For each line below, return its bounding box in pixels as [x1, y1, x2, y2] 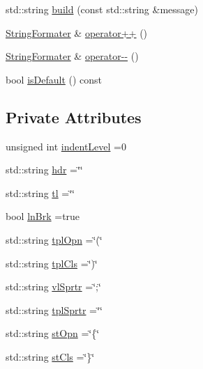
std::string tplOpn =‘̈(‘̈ [6, 232, 103, 246]
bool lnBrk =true [6, 209, 80, 223]
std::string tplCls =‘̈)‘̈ [6, 256, 98, 270]
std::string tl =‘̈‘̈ [6, 185, 75, 200]
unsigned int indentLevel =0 [6, 139, 126, 153]
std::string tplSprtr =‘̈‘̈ [6, 302, 103, 317]
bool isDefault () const [6, 72, 103, 86]
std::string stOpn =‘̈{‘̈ [6, 326, 100, 340]
